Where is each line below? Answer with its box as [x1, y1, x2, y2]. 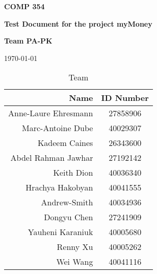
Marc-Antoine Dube [22, 122, 93, 134]
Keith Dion [53, 166, 93, 179]
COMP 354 [4, 1, 45, 11]
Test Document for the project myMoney [4, 18, 152, 29]
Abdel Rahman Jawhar [10, 152, 93, 164]
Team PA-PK [4, 35, 53, 46]
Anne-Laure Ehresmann [8, 107, 93, 119]
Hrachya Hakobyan [25, 181, 93, 194]
